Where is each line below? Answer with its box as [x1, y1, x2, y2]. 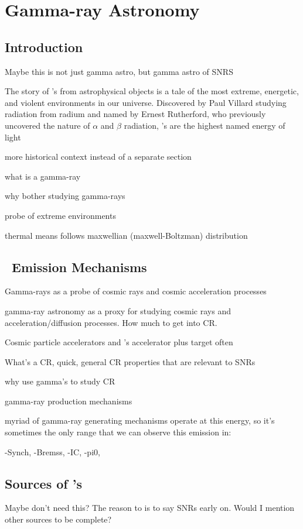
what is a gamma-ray [5, 170, 81, 182]
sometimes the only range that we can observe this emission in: [5, 426, 231, 438]
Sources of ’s [5, 474, 82, 492]
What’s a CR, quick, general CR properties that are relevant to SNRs [5, 355, 256, 367]
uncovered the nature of [5, 119, 90, 131]
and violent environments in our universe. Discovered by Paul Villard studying [5, 96, 287, 108]
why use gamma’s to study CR [5, 375, 115, 387]
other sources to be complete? [5, 513, 112, 525]
